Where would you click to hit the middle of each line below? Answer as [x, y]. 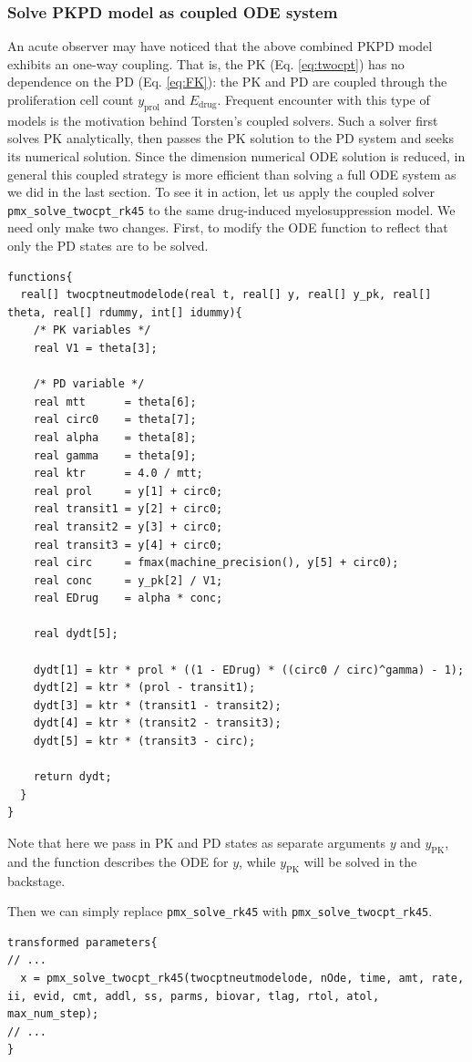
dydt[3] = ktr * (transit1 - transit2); [157, 705]
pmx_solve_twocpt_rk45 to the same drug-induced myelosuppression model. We [231, 209]
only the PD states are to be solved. [108, 246]
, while [257, 861]
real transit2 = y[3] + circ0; [128, 526]
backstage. [36, 880]
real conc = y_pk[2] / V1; [128, 580]
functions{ [40, 277]
